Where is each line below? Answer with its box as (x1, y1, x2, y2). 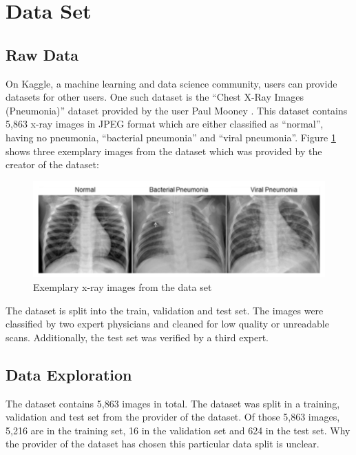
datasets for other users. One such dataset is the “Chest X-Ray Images (6, 90, 304, 104)
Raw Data (6, 43, 79, 65)
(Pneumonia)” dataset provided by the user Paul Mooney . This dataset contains (6, 103, 348, 117)
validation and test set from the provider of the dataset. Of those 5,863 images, (6, 410, 340, 424)
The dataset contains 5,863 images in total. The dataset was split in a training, (6, 396, 340, 410)
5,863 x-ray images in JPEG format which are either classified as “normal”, (6, 117, 324, 131)
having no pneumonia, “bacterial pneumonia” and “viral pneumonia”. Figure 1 (6, 130, 336, 144)
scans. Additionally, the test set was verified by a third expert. (6, 330, 269, 344)
